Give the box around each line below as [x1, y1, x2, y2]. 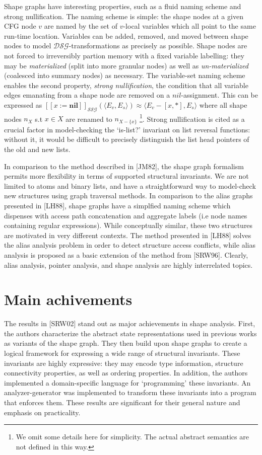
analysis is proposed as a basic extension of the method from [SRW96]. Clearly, [4, 249, 248, 260]
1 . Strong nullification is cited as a [139, 112, 245, 124]
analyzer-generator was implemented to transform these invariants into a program [4, 387, 256, 398]
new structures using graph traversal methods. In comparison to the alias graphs [4, 190, 253, 201]
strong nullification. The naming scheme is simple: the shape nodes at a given [4, 11, 243, 21]
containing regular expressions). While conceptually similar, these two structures [4, 220, 253, 231]
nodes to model [4, 40, 51, 51]
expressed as [4, 99, 42, 110]
